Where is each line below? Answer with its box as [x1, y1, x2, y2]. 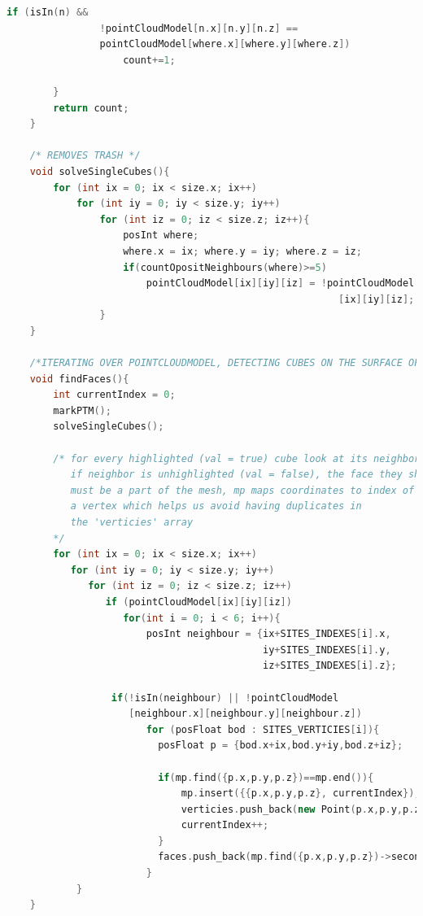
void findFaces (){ [29, 373, 129, 385]
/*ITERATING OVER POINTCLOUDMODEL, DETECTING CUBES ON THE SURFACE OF [29, 357, 421, 369]
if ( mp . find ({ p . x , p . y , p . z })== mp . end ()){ [158, 771, 374, 783]
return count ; [53, 102, 129, 114]
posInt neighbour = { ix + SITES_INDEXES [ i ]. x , [146, 628, 391, 640]
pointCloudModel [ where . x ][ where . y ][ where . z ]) [99, 38, 351, 50]
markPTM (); [53, 404, 111, 417]
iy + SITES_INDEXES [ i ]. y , [262, 643, 391, 656]
